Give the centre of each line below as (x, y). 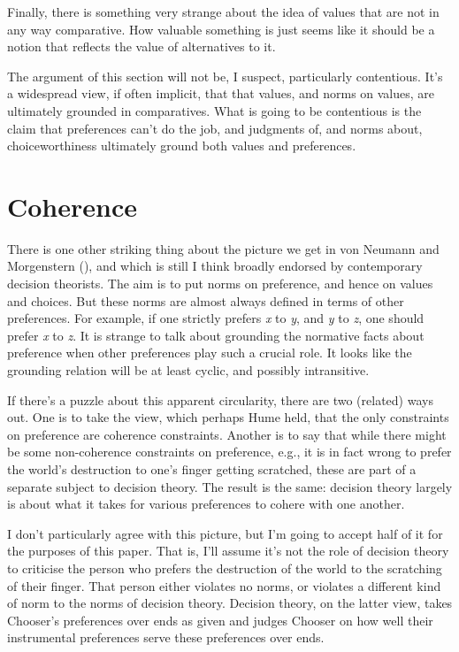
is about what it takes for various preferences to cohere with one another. (206, 504)
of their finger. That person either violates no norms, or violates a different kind (224, 585)
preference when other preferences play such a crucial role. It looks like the (210, 353)
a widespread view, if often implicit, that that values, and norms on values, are (221, 93)
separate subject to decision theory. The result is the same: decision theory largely (230, 486)
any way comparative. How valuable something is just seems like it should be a (221, 29)
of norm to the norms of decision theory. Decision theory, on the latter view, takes (230, 603)
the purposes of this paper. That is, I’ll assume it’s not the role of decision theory (228, 551)
